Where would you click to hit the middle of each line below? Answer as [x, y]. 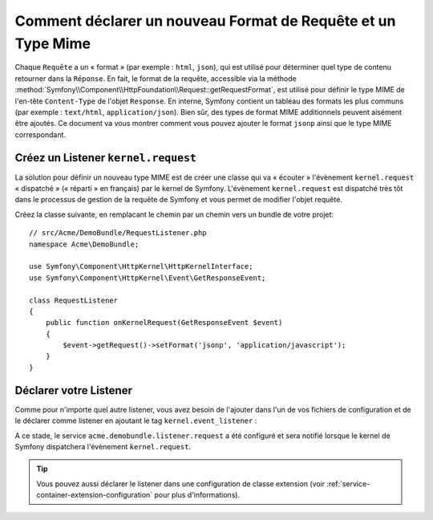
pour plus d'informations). [197, 495]
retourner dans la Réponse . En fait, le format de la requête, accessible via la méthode [156, 78]
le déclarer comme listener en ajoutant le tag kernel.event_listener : [136, 420]
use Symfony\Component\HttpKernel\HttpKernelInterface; [141, 266]
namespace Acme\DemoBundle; [84, 244]
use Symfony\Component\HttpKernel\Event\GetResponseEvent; [148, 278]
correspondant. [40, 134]
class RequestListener [74, 300]
